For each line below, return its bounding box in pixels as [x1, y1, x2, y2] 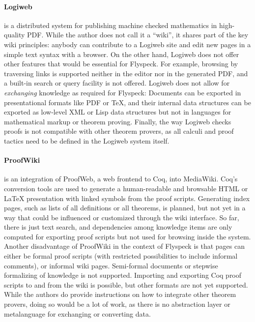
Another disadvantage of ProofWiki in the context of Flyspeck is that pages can [4, 241, 245, 251]
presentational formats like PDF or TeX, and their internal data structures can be [4, 97, 251, 107]
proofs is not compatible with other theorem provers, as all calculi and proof [4, 126, 234, 136]
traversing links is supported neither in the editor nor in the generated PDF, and [4, 68, 248, 78]
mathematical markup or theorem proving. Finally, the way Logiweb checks [4, 116, 231, 126]
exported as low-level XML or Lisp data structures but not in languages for [4, 107, 231, 117]
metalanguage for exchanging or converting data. [4, 308, 151, 319]
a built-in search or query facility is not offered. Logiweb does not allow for [4, 78, 230, 88]
